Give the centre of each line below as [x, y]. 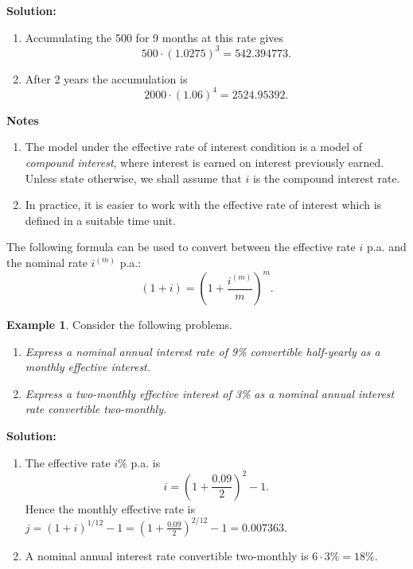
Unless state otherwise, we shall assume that [133, 178]
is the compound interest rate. [326, 178]
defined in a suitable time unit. [100, 220]
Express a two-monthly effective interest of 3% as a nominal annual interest [210, 393]
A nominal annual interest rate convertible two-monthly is [167, 555]
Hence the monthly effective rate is [110, 508]
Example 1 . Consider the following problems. [119, 325]
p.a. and [386, 247]
